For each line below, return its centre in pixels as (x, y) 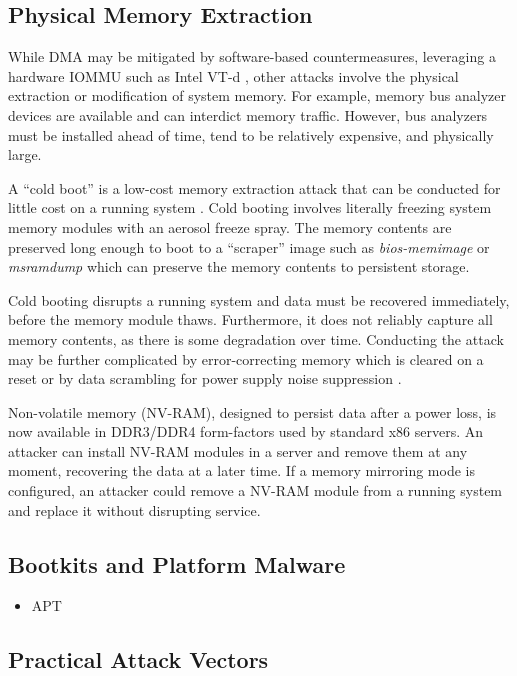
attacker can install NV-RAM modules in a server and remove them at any (238, 450)
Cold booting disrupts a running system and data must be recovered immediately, (259, 299)
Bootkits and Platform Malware (177, 563)
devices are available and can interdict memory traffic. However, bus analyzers (248, 114)
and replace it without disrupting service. (134, 509)
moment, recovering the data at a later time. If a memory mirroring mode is (241, 470)
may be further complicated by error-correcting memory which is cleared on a (246, 358)
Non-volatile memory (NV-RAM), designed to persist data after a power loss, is (252, 411)
